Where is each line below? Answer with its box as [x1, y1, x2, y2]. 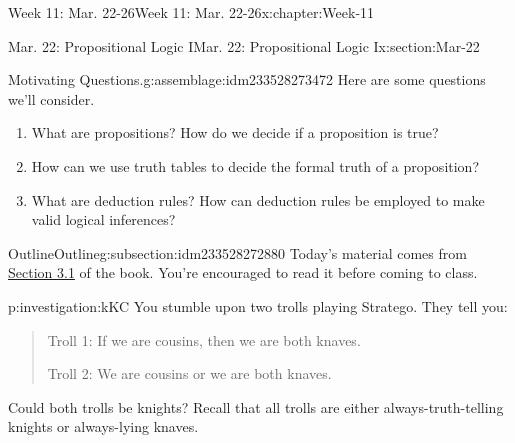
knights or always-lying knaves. [8, 416, 199, 437]
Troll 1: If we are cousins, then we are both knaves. [47, 329, 361, 350]
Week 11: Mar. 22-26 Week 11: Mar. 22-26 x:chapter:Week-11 [8, 2, 375, 22]
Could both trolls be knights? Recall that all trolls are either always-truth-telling [8, 396, 504, 417]
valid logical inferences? [31, 209, 176, 230]
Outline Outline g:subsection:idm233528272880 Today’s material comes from [8, 242, 467, 263]
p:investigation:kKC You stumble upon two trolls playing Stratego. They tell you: [8, 295, 508, 316]
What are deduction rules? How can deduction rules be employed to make [31, 189, 485, 210]
